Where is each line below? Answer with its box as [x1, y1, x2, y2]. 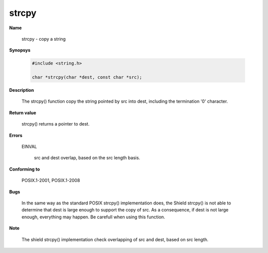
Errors [9, 132, 22, 138]
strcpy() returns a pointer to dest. [21, 121, 90, 127]
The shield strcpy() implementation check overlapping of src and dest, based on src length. [21, 236, 208, 243]
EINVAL [21, 144, 37, 150]
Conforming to [9, 166, 40, 172]
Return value [9, 110, 37, 116]
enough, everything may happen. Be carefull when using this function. [21, 214, 166, 220]
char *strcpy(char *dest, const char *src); [32, 74, 142, 80]
